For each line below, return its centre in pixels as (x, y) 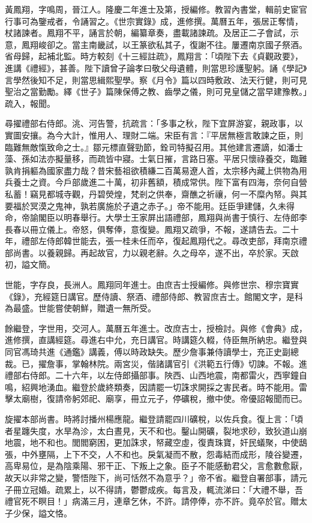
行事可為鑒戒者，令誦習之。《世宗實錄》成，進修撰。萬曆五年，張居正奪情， (154, 21)
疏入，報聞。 (30, 103)
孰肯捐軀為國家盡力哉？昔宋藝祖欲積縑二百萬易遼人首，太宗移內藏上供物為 (152, 170)
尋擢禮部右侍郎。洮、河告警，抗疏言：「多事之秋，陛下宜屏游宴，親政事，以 (154, 123)
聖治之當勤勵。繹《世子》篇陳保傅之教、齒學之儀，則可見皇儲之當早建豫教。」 (156, 91)
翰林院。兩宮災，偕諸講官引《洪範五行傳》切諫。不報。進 (193, 363)
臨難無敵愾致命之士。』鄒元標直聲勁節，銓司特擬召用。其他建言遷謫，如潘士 (154, 147)
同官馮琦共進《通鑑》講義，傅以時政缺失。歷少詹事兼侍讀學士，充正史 (143, 352)
